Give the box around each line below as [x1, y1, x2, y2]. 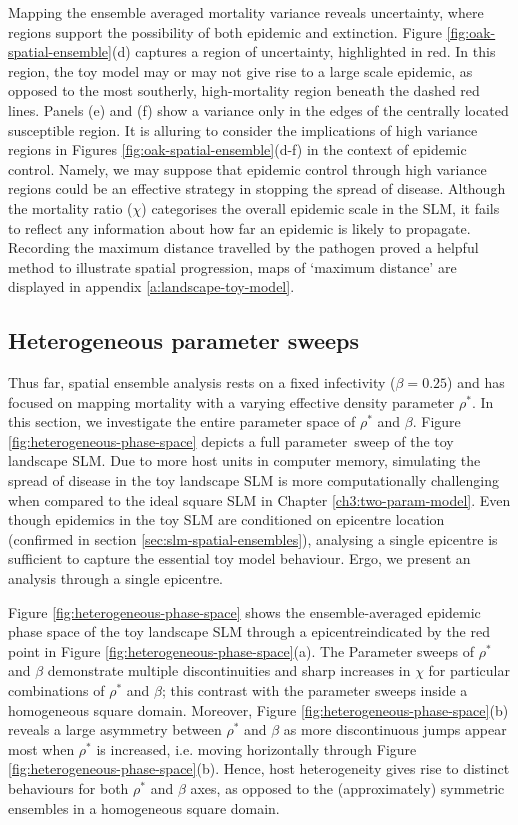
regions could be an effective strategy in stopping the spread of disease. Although [8, 178, 506, 199]
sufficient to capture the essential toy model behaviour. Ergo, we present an [8, 548, 471, 569]
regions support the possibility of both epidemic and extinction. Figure [8, 21, 442, 42]
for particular [428, 660, 510, 681]
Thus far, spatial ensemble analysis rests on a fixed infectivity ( [8, 372, 396, 393]
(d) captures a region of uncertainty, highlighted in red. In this [111, 41, 496, 62]
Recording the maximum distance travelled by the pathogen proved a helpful [8, 237, 479, 258]
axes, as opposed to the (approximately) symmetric [190, 777, 505, 798]
